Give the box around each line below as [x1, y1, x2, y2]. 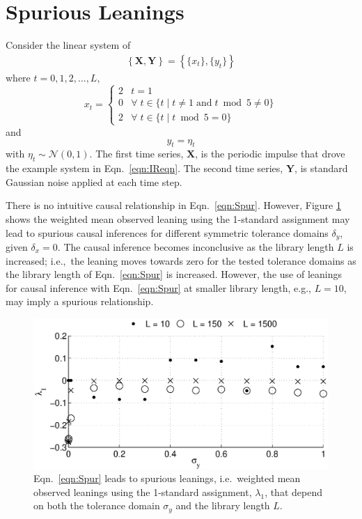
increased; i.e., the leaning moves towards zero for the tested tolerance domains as [6, 253, 356, 268]
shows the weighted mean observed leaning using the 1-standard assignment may [6, 211, 350, 226]
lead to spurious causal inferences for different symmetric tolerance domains [6, 225, 329, 240]
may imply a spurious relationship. [6, 294, 154, 309]
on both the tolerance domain [33, 498, 160, 513]
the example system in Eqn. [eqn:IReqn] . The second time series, [6, 161, 283, 176]
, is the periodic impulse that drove [195, 146, 345, 161]
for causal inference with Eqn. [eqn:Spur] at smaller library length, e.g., [6, 280, 311, 295]
